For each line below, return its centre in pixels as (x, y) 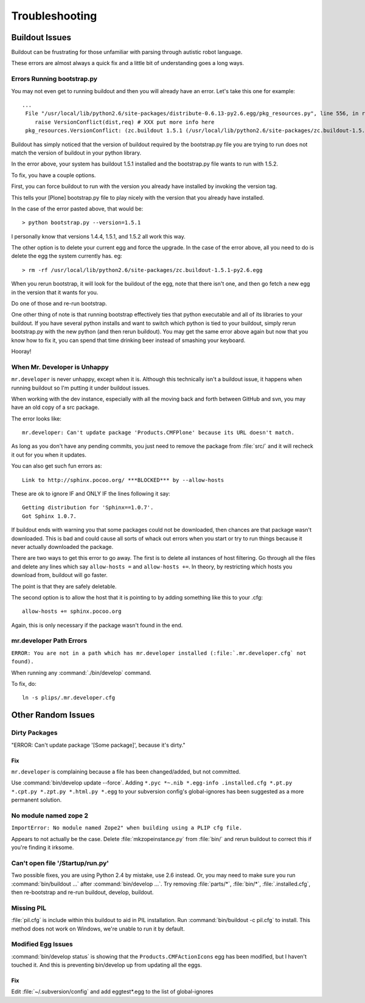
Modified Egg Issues (42, 945)
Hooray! (21, 351)
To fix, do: (24, 684)
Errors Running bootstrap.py (54, 79)
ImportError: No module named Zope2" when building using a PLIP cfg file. (127, 828)
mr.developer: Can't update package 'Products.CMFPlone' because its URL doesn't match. (158, 433)
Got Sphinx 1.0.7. (50, 516)
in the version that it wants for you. (55, 292)
